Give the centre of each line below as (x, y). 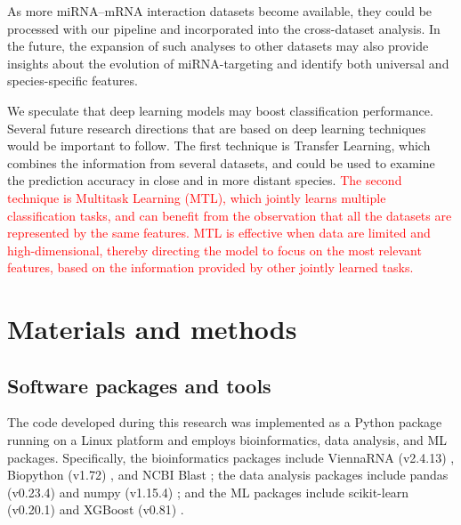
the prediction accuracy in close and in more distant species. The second (205, 180)
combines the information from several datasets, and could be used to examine (221, 162)
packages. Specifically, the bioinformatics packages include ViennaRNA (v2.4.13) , (231, 457)
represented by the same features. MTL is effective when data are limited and (219, 233)
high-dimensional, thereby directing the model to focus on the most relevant (214, 250)
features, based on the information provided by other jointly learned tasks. (210, 267)
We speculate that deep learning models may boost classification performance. (220, 110)
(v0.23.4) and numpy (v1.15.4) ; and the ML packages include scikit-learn (208, 492)
